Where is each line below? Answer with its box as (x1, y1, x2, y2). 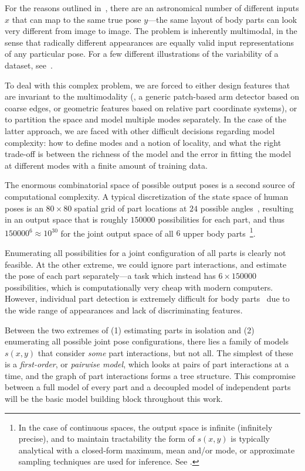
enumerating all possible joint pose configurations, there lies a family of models (5, 335, 289, 347)
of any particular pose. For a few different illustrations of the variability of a (5, 47, 279, 60)
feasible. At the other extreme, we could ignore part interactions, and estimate (5, 258, 287, 270)
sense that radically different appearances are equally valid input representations (5, 36, 294, 48)
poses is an (5, 202, 43, 214)
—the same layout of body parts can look (148, 13, 297, 25)
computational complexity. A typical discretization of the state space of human (5, 190, 289, 202)
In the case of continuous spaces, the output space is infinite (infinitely (18, 421, 273, 433)
